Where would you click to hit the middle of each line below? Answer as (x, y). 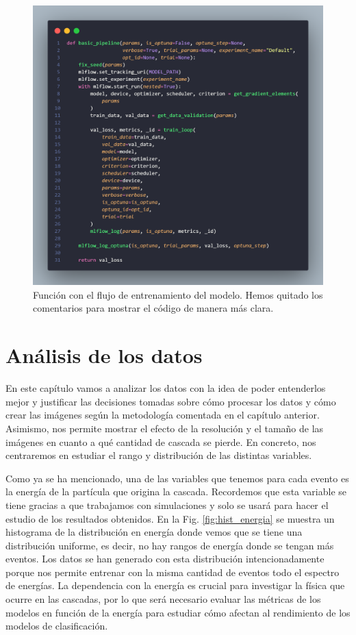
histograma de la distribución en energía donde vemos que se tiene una (154, 532)
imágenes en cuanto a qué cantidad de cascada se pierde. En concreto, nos (161, 441)
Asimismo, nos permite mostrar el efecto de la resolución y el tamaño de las (165, 428)
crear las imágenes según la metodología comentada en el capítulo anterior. (163, 415)
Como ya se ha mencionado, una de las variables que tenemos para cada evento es (177, 478)
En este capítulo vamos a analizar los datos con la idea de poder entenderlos (166, 388)
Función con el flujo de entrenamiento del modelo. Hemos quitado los (178, 294)
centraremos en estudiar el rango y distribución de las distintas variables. (159, 455)
